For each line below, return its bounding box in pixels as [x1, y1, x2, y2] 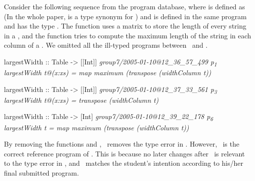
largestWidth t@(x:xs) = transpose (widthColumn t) [4, 94, 159, 105]
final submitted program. [4, 167, 79, 178]
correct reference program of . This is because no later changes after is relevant [4, 148, 245, 158]
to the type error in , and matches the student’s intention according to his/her [4, 158, 244, 168]
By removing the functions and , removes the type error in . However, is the [4, 139, 239, 149]
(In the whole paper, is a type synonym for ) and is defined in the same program [4, 11, 247, 21]
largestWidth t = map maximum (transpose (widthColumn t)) [4, 122, 189, 132]
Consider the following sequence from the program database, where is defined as [4, 1, 245, 11]
